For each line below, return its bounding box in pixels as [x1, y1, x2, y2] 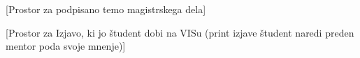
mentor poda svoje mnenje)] [6, 39, 126, 53]
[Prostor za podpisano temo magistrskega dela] [6, 2, 206, 16]
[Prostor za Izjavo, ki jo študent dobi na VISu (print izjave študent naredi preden [6, 25, 354, 39]
